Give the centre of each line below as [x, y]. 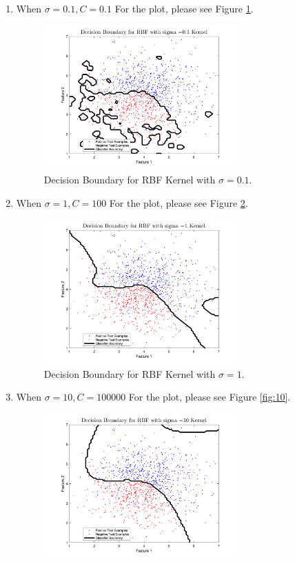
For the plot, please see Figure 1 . [184, 8]
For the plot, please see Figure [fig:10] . [210, 397]
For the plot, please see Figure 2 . [179, 202]
